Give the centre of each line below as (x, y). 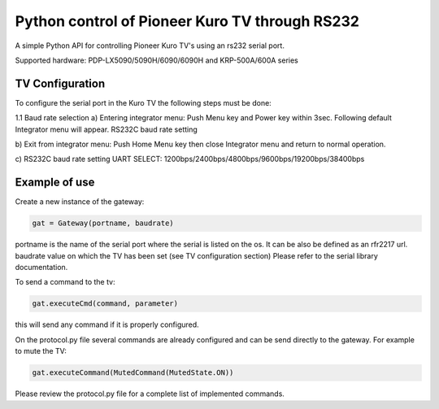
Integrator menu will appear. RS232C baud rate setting (106, 129)
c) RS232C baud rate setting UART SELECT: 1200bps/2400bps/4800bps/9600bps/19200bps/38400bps (190, 159)
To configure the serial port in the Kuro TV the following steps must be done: (143, 102)
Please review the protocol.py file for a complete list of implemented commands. (150, 394)
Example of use (55, 183)
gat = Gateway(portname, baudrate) (103, 223)
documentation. (41, 268)
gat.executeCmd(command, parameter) (105, 304)
